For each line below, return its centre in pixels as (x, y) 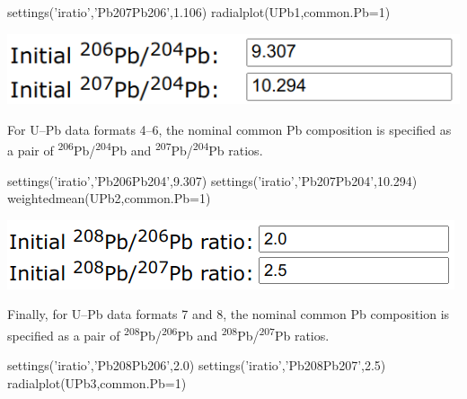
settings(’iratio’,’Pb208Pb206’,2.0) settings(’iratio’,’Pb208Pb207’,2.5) (197, 365)
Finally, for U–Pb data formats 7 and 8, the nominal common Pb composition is (229, 314)
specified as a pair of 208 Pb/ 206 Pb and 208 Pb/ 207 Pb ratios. (168, 333)
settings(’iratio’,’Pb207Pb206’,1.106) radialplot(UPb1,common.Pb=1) (199, 12)
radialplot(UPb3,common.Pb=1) (97, 382)
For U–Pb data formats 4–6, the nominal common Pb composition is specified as (229, 129)
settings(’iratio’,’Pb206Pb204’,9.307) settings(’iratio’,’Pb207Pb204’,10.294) (212, 180)
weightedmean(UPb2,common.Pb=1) (109, 198)
